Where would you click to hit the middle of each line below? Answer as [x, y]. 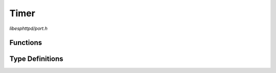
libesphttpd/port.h [29, 28]
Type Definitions [36, 59]
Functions [26, 43]
